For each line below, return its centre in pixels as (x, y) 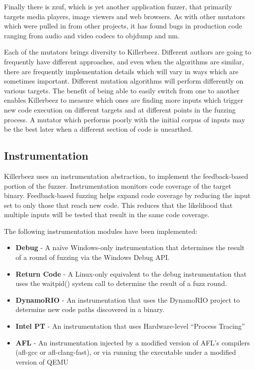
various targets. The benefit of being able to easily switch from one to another (122, 90)
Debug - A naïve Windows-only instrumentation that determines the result (130, 247)
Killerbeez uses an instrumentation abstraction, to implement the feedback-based (126, 176)
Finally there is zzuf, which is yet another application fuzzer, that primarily (118, 6)
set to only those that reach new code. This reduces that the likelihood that (118, 205)
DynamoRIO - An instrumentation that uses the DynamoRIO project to (128, 299)
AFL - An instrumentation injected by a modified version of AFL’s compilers (133, 342)
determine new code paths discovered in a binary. (90, 309)
